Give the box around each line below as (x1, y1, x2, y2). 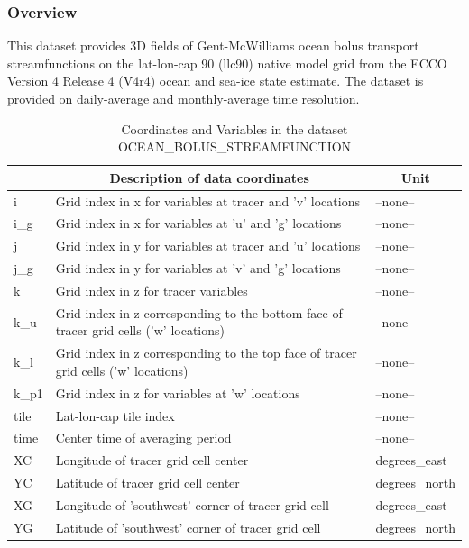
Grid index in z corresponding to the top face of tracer (55, 343, 357, 362)
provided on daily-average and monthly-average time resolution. (7, 89, 360, 107)
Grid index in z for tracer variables (55, 281, 248, 299)
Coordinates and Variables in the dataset (121, 119, 348, 138)
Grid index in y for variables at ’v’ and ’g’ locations (55, 259, 341, 278)
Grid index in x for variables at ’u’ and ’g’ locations (55, 214, 342, 233)
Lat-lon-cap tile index (55, 406, 175, 425)
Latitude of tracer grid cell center (55, 473, 240, 492)
